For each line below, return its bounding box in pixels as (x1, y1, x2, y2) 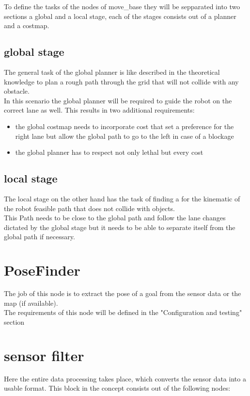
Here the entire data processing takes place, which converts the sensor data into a (4, 373, 246, 383)
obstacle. (4, 86, 30, 96)
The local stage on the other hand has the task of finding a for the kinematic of (4, 193, 240, 203)
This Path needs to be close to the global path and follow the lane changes (4, 213, 226, 223)
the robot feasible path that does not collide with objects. (4, 203, 175, 213)
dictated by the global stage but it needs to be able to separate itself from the (4, 222, 235, 232)
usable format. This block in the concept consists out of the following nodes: (4, 383, 231, 393)
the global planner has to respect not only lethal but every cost (15, 147, 203, 157)
